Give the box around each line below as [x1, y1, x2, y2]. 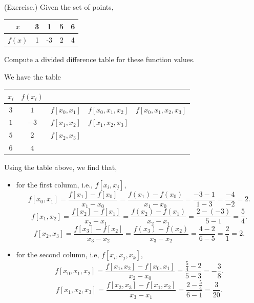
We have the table [4, 71, 61, 82]
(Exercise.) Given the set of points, [4, 2, 114, 12]
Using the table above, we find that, [4, 162, 117, 173]
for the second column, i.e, [16, 249, 99, 260]
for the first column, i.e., [16, 179, 93, 190]
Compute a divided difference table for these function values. [4, 54, 195, 65]
